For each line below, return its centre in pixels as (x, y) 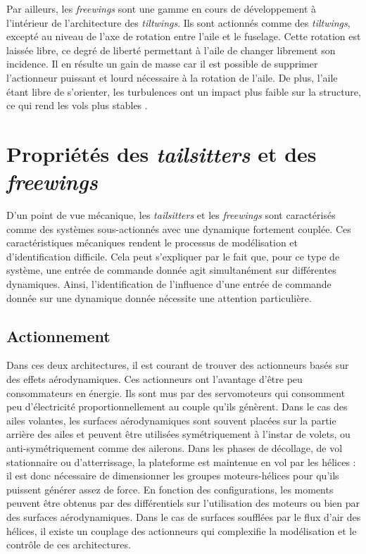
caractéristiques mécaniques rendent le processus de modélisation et (152, 243)
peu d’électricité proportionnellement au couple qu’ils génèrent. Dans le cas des (177, 407)
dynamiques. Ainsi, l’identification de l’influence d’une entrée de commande (169, 284)
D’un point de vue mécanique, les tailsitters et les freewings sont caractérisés (171, 215)
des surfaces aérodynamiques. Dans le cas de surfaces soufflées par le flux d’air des (184, 516)
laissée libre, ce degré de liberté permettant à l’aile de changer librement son (171, 50)
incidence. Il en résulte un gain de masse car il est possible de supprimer (162, 64)
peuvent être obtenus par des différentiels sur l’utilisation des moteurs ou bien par (183, 503)
